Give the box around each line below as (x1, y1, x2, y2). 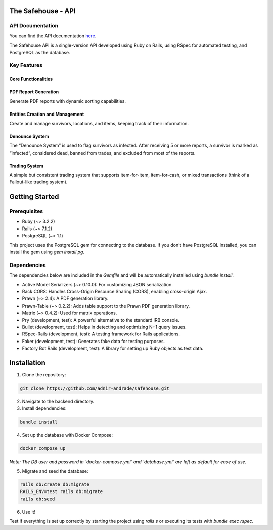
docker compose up (20, 446, 66, 451)
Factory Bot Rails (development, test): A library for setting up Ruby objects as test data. (22, 345, 204, 352)
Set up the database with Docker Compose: (22, 432, 113, 438)
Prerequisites (9, 208, 43, 215)
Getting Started (9, 193, 59, 201)
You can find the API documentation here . (9, 33, 97, 39)
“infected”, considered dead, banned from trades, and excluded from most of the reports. (9, 149, 196, 156)
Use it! (22, 509, 35, 515)
